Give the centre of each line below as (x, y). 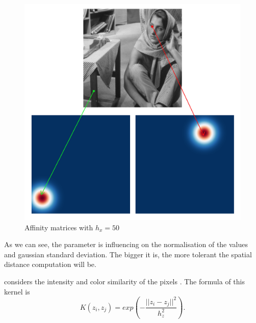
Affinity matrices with (59, 227)
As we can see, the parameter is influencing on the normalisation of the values (126, 244)
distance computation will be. (50, 264)
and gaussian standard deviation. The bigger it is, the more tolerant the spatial (128, 254)
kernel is (17, 291)
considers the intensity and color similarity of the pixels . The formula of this (124, 281)
